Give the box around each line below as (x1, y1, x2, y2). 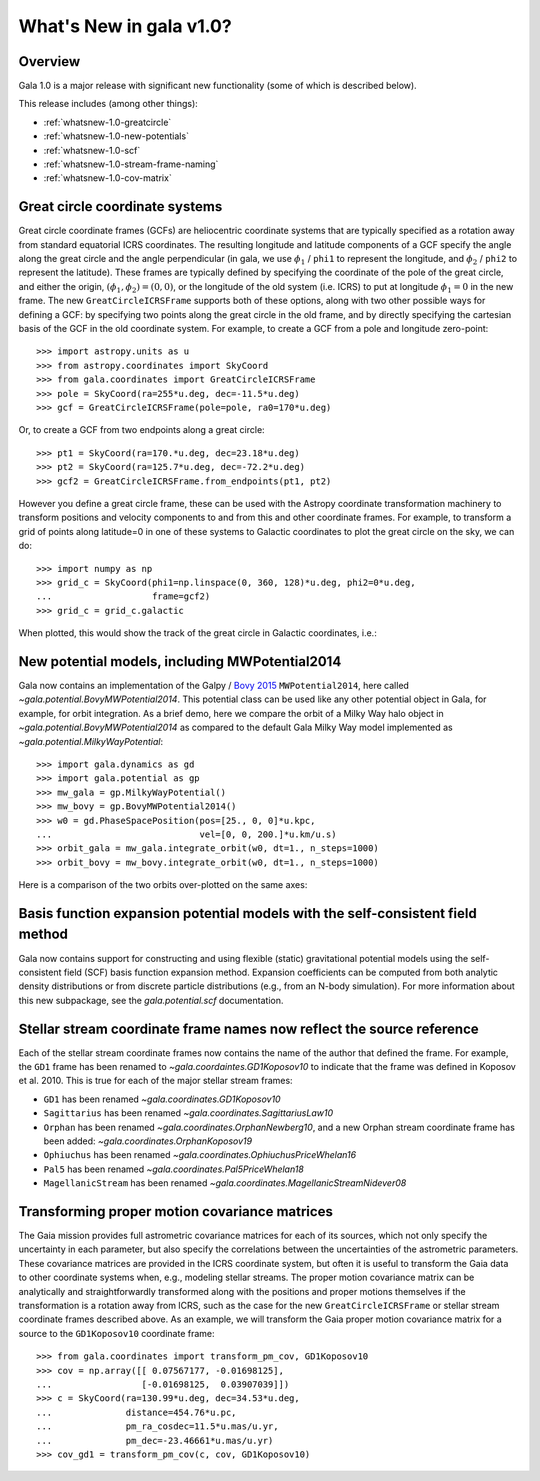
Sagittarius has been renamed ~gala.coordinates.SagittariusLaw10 (43, 1107, 334, 1119)
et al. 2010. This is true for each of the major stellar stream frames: (18, 1075, 294, 1087)
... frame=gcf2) (36, 591, 211, 602)
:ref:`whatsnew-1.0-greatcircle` (43, 116, 172, 128)
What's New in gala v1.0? (18, 15, 232, 37)
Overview (18, 53, 81, 70)
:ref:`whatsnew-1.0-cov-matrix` (43, 172, 172, 184)
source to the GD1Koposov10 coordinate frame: (18, 1327, 215, 1339)
